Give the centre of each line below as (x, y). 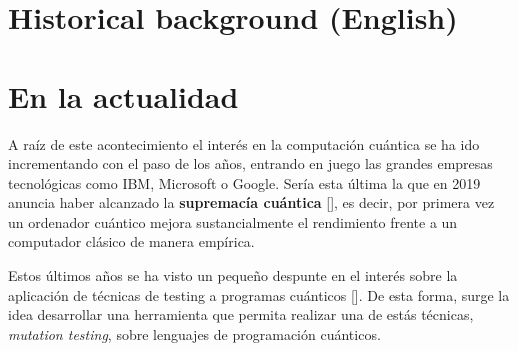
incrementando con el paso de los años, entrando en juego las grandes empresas (250, 163)
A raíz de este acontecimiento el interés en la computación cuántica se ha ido (244, 143)
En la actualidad (123, 95)
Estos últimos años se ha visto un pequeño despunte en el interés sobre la (233, 275)
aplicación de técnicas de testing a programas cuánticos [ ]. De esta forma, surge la (259, 294)
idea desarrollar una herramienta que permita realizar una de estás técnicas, (241, 314)
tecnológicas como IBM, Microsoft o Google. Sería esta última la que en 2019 (244, 182)
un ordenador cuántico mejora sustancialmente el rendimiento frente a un (233, 221)
